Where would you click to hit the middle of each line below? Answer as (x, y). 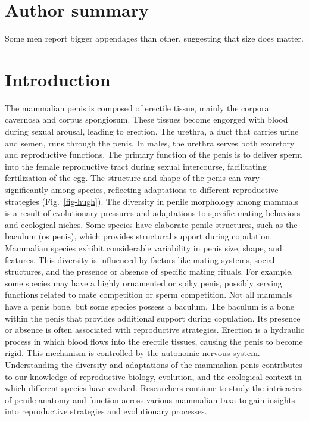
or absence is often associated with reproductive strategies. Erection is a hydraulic (155, 330)
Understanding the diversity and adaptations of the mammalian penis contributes (154, 364)
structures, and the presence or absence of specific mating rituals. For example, (149, 271)
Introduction (58, 79)
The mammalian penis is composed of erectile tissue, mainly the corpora (137, 107)
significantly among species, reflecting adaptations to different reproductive (142, 189)
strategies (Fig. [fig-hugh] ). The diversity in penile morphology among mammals (152, 201)
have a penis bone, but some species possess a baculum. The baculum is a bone (149, 306)
